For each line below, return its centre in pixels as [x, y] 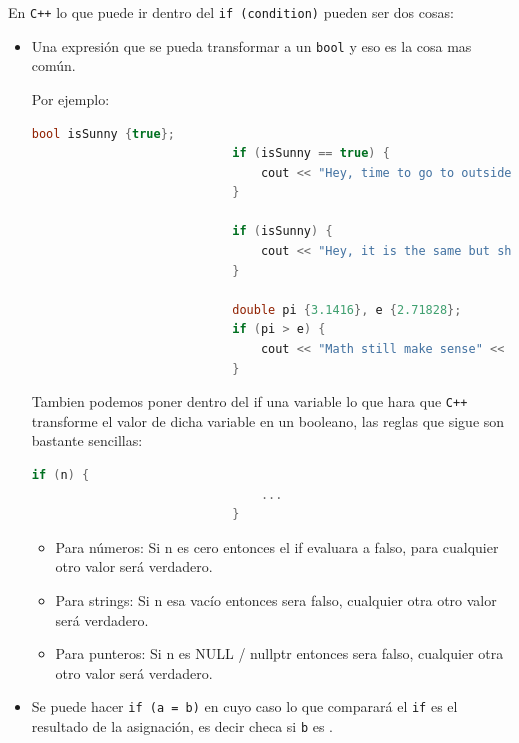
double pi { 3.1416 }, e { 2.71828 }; [347, 309]
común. [53, 65]
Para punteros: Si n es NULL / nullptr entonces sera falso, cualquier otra [279, 653]
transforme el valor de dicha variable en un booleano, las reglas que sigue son [268, 420]
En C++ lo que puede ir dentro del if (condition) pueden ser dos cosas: [231, 12]
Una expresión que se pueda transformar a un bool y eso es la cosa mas [251, 45]
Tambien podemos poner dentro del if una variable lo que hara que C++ [249, 401]
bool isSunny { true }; [103, 133]
